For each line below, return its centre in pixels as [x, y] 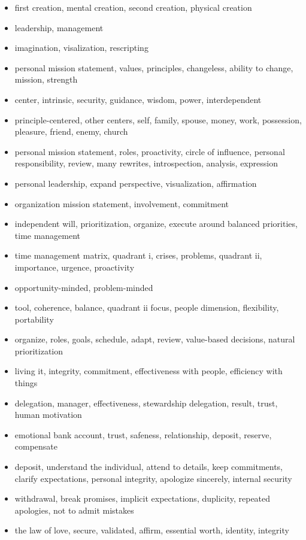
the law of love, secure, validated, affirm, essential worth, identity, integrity [152, 530]
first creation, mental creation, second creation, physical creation [133, 7]
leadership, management [59, 27]
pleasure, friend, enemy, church [71, 131]
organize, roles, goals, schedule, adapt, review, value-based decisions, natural [155, 339]
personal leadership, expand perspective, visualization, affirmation [136, 183]
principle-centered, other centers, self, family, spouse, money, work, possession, [158, 119]
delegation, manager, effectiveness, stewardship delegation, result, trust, [146, 403]
